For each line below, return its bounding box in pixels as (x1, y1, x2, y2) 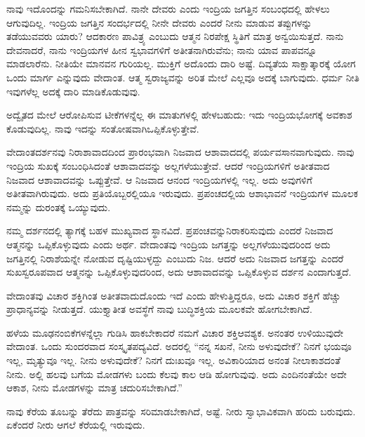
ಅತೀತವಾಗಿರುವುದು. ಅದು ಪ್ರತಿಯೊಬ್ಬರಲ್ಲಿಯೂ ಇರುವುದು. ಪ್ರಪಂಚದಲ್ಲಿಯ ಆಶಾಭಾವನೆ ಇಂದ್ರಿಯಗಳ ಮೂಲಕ (6, 186, 359, 201)
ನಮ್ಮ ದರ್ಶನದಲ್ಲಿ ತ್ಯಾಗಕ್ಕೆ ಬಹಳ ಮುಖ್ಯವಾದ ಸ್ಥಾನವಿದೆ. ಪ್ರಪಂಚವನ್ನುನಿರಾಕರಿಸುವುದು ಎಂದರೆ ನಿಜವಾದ (6, 223, 333, 238)
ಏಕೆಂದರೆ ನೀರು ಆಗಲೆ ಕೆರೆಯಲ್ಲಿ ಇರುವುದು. (6, 417, 145, 432)
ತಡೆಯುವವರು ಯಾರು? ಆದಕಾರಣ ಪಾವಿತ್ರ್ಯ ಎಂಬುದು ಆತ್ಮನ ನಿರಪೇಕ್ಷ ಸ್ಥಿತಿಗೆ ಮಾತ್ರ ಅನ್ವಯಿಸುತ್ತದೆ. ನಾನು (6, 29, 344, 43)
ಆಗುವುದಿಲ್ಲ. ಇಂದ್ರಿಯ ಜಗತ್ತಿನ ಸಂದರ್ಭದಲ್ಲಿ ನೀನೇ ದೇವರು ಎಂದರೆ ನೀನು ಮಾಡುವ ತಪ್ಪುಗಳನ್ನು (6, 15, 312, 29)
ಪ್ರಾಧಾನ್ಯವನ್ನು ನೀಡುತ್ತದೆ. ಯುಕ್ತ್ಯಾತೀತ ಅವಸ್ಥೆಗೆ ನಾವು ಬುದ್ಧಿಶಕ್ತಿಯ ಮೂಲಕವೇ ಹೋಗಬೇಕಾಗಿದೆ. (6, 302, 312, 316)
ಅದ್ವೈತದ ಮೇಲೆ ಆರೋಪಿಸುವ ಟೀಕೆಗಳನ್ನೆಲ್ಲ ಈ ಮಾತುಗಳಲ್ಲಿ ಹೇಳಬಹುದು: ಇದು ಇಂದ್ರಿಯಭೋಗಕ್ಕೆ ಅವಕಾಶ (6, 107, 352, 122)
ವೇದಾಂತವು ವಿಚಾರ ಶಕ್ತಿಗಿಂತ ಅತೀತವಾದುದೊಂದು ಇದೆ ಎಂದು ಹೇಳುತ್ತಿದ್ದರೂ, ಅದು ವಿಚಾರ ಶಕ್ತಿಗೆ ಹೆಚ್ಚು (6, 288, 341, 302)
